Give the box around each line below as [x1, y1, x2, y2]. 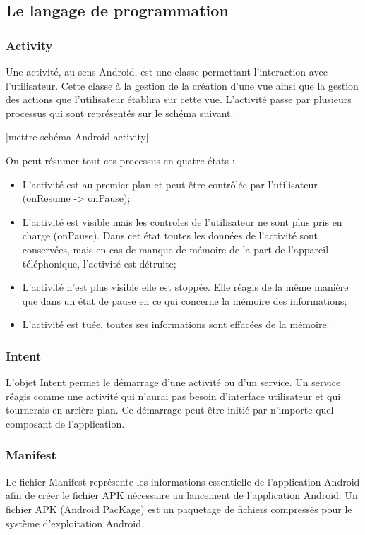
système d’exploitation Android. [6, 515, 144, 530]
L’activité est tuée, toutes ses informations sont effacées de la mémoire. [22, 317, 330, 332]
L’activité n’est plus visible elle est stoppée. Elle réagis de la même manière [22, 279, 349, 294]
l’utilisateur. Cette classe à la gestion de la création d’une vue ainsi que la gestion [6, 78, 359, 92]
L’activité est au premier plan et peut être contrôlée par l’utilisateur [22, 176, 318, 191]
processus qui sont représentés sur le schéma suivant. [6, 105, 234, 120]
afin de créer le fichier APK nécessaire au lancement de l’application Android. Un [6, 488, 358, 503]
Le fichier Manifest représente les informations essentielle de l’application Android [6, 474, 360, 488]
